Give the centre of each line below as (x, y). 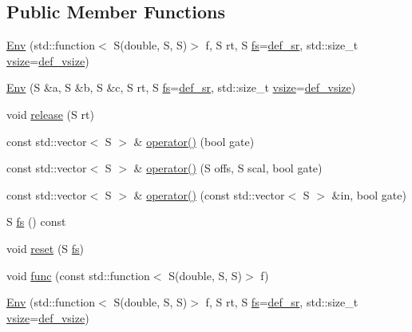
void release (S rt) (50, 114)
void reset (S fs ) (46, 248)
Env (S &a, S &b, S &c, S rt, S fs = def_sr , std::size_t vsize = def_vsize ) (181, 87)
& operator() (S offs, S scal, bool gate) (228, 168)
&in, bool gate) (369, 194)
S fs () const (36, 221)
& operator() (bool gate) (194, 141)
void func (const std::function (78, 275)
